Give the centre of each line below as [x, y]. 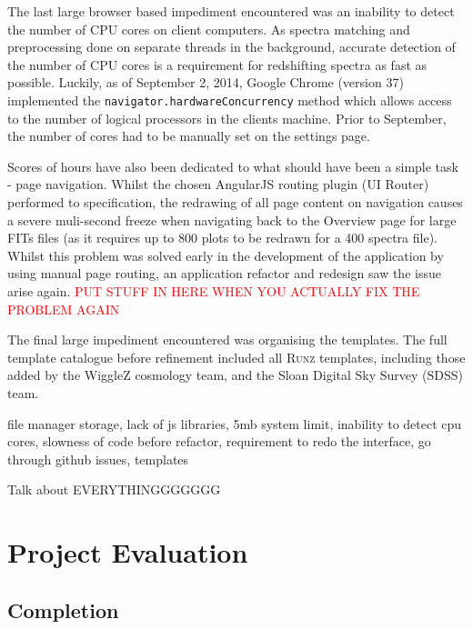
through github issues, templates [98, 459]
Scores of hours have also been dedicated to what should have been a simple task [233, 166]
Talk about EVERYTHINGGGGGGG [114, 489]
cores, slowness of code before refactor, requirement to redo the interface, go [219, 441]
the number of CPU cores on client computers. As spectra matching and [209, 29]
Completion [63, 609]
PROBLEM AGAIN [64, 309]
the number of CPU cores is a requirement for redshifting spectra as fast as [217, 64]
